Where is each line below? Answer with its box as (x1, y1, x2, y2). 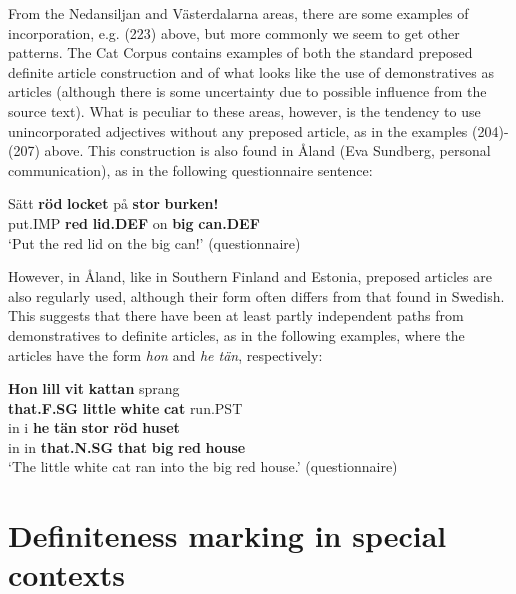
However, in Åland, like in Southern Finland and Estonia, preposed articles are (8, 266, 492, 287)
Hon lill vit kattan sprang (8, 378, 180, 399)
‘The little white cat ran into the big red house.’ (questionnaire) (8, 456, 398, 477)
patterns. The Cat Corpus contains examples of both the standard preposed (8, 42, 473, 63)
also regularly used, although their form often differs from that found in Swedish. (8, 285, 505, 306)
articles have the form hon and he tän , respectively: (8, 344, 323, 365)
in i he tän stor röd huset (8, 417, 180, 438)
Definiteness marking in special (8, 515, 447, 556)
